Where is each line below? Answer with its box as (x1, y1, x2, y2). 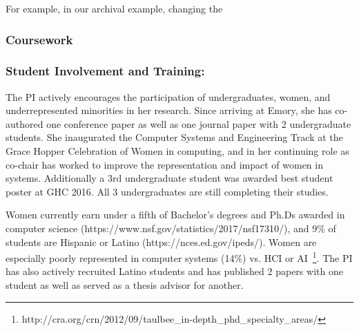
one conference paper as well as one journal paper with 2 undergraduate (46, 116, 351, 131)
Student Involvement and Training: (6, 62, 205, 79)
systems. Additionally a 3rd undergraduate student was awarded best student (6, 171, 333, 185)
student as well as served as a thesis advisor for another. (6, 278, 244, 292)
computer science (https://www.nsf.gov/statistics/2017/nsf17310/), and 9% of (6, 221, 336, 235)
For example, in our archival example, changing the (6, 1, 223, 15)
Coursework (6, 30, 73, 48)
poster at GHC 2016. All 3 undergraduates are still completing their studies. (6, 184, 329, 198)
